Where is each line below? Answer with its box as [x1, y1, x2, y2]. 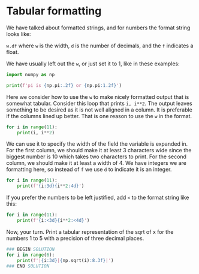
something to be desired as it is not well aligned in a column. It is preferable [6, 106, 193, 113]
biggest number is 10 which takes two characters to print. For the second [6, 153, 187, 160]
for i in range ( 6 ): [6, 252, 55, 258]
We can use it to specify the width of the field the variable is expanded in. [6, 140, 188, 147]
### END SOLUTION [6, 263, 50, 269]
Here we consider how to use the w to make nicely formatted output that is [6, 93, 189, 100]
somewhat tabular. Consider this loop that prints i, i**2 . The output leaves [6, 100, 193, 107]
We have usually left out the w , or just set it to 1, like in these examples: [6, 60, 180, 67]
